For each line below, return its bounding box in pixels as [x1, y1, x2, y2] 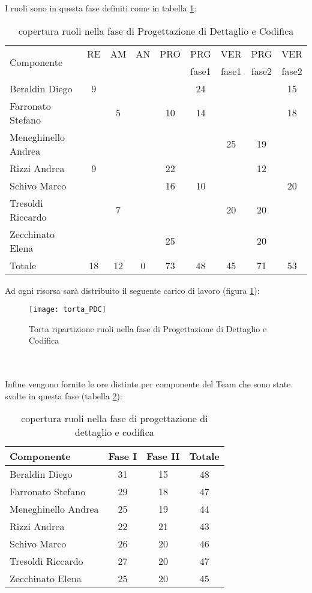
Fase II [146, 449, 180, 463]
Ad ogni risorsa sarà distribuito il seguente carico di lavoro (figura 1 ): [5, 284, 260, 296]
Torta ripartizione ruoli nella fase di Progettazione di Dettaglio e [29, 322, 267, 335]
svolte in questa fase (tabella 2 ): [5, 389, 122, 402]
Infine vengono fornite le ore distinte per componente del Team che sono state [5, 378, 291, 390]
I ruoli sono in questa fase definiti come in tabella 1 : [5, 2, 197, 14]
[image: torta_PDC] [29, 305, 106, 314]
